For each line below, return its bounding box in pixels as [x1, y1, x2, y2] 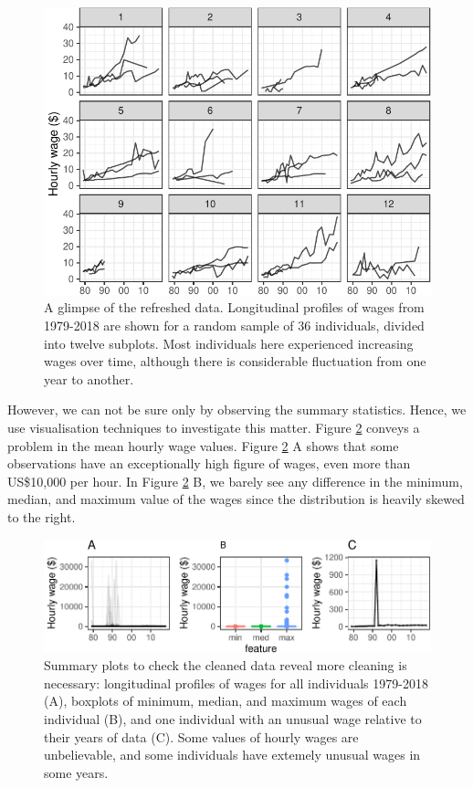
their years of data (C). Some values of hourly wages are [44, 727, 359, 746]
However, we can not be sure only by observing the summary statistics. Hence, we [7, 400, 467, 419]
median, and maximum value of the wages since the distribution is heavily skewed [7, 489, 465, 509]
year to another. [44, 369, 134, 388]
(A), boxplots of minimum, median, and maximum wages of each [44, 691, 407, 710]
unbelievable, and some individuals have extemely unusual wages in [44, 745, 421, 764]
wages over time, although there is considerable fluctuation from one [44, 352, 426, 371]
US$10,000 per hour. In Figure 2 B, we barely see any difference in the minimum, [7, 471, 463, 490]
